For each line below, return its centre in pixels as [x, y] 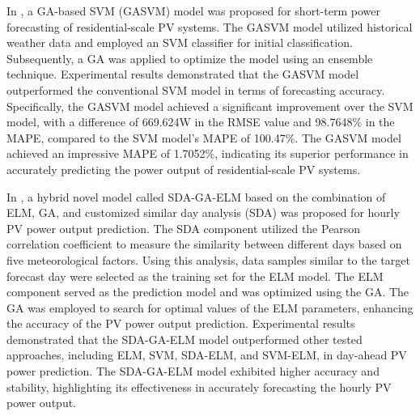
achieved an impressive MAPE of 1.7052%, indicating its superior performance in [208, 153]
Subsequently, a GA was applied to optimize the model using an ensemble [190, 58]
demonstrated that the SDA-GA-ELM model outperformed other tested [185, 339]
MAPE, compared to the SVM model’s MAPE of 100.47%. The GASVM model [204, 137]
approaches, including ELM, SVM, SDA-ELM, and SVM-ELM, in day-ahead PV [207, 355]
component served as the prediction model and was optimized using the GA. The [208, 292]
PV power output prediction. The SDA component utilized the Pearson [184, 228]
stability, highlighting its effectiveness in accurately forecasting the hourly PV [199, 386]
